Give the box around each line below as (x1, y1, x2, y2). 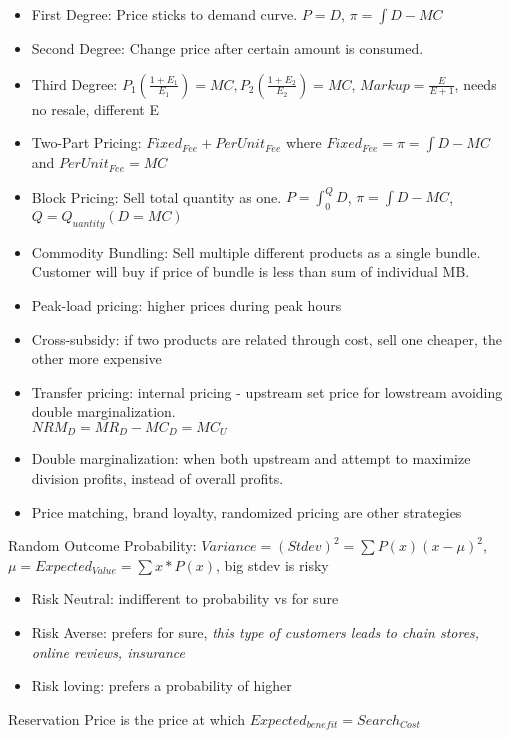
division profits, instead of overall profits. (31, 468, 284, 489)
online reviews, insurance (31, 641, 185, 662)
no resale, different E (31, 98, 159, 119)
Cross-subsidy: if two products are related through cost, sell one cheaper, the (31, 328, 502, 349)
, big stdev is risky (216, 554, 329, 575)
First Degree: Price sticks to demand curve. (31, 4, 298, 24)
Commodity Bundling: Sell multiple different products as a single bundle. (31, 241, 481, 262)
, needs (454, 73, 497, 94)
